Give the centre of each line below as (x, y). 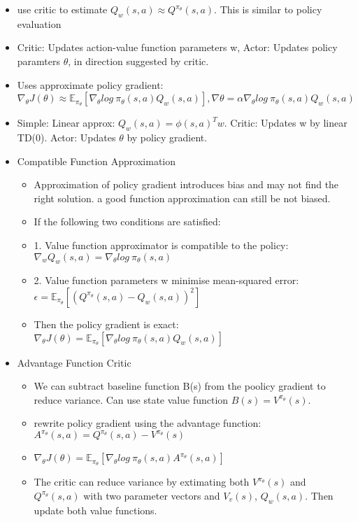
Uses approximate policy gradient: (90, 84)
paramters (39, 61)
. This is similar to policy (268, 9)
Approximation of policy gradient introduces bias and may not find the (186, 184)
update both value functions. (95, 510)
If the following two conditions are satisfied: (127, 221)
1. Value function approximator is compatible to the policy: (161, 245)
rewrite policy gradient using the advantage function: (148, 423)
